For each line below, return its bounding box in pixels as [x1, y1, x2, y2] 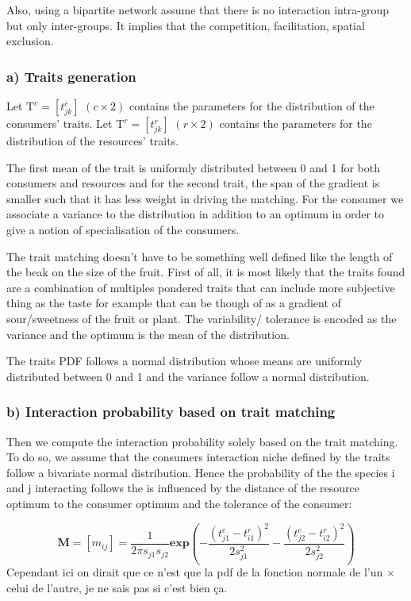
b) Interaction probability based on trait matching [6, 402, 336, 422]
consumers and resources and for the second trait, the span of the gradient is [6, 175, 380, 191]
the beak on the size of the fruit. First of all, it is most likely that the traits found [6, 264, 405, 280]
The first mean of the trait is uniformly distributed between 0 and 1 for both [6, 159, 381, 175]
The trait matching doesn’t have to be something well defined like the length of [6, 248, 393, 264]
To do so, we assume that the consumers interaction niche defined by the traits [6, 449, 390, 465]
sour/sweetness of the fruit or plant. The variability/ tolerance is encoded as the [6, 310, 397, 326]
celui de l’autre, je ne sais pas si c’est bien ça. [6, 580, 228, 596]
